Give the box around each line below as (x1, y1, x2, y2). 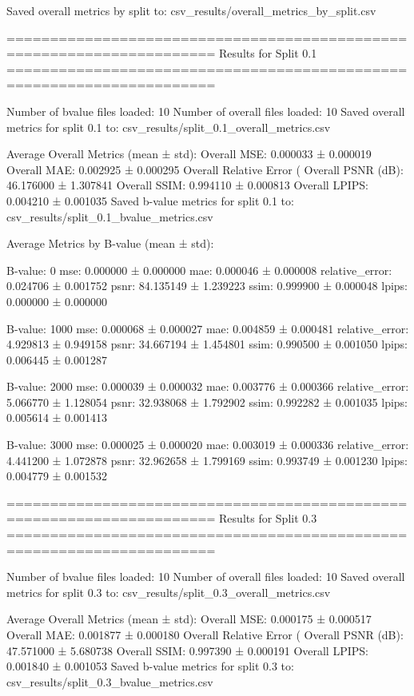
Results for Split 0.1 (219, 45, 317, 62)
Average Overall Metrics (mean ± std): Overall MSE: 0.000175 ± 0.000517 (6, 610, 372, 627)
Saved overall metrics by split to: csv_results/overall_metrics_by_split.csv (6, 2, 376, 18)
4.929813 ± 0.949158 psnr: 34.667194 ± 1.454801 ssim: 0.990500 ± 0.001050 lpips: (6, 336, 408, 352)
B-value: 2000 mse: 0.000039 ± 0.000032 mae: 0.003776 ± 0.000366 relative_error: (6, 378, 409, 395)
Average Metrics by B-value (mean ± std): (6, 235, 214, 252)
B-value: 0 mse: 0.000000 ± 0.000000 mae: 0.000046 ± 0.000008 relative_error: (6, 261, 392, 278)
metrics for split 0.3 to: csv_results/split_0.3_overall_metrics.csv (6, 583, 331, 600)
